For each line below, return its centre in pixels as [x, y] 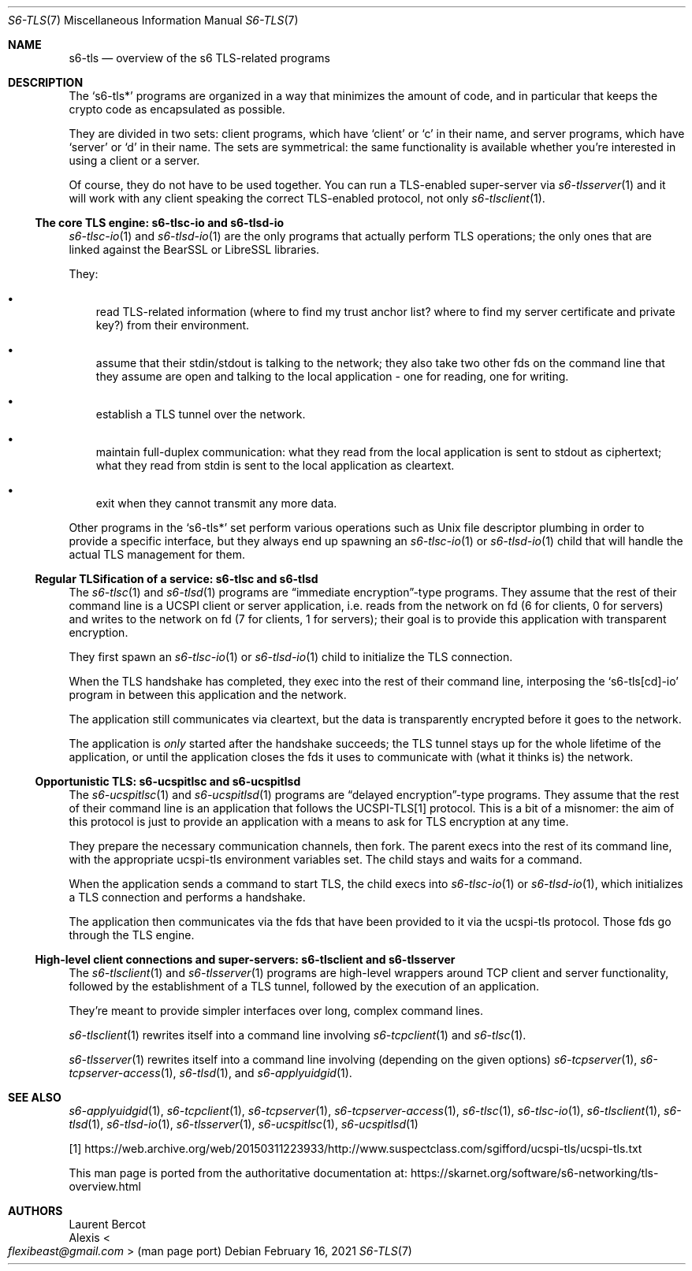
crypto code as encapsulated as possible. [177, 109]
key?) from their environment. [173, 325]
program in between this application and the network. [208, 695]
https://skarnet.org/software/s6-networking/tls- [534, 1173]
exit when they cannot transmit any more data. [216, 503]
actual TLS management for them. [157, 554]
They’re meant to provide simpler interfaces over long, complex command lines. [276, 1011]
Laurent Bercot [107, 1224]
